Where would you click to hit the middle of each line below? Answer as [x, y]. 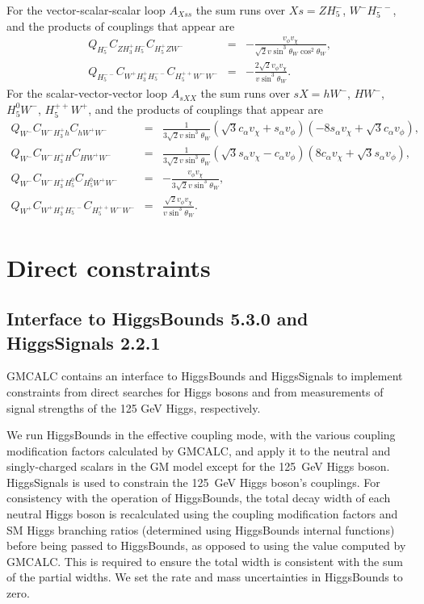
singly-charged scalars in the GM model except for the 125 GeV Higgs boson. [198, 466]
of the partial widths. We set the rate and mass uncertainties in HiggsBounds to [205, 577]
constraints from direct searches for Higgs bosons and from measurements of [195, 391]
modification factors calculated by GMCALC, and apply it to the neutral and [199, 450]
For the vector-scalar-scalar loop [86, 10]
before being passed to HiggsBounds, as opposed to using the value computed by [206, 545]
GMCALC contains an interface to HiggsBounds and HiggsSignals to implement [205, 376]
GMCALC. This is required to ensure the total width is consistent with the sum [205, 561]
